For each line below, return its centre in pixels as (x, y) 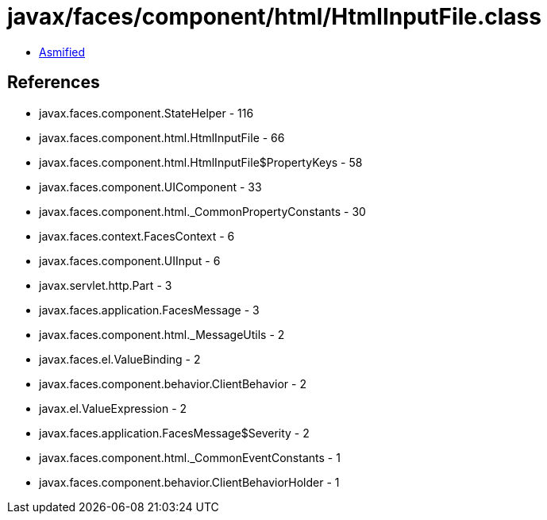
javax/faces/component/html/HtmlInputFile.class (274, 17)
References (54, 83)
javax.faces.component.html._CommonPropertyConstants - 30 (202, 211)
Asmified (62, 52)
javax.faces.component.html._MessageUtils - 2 (162, 334)
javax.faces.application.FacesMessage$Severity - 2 (174, 433)
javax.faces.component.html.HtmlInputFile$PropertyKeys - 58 (201, 162)
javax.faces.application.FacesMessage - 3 (149, 310)
